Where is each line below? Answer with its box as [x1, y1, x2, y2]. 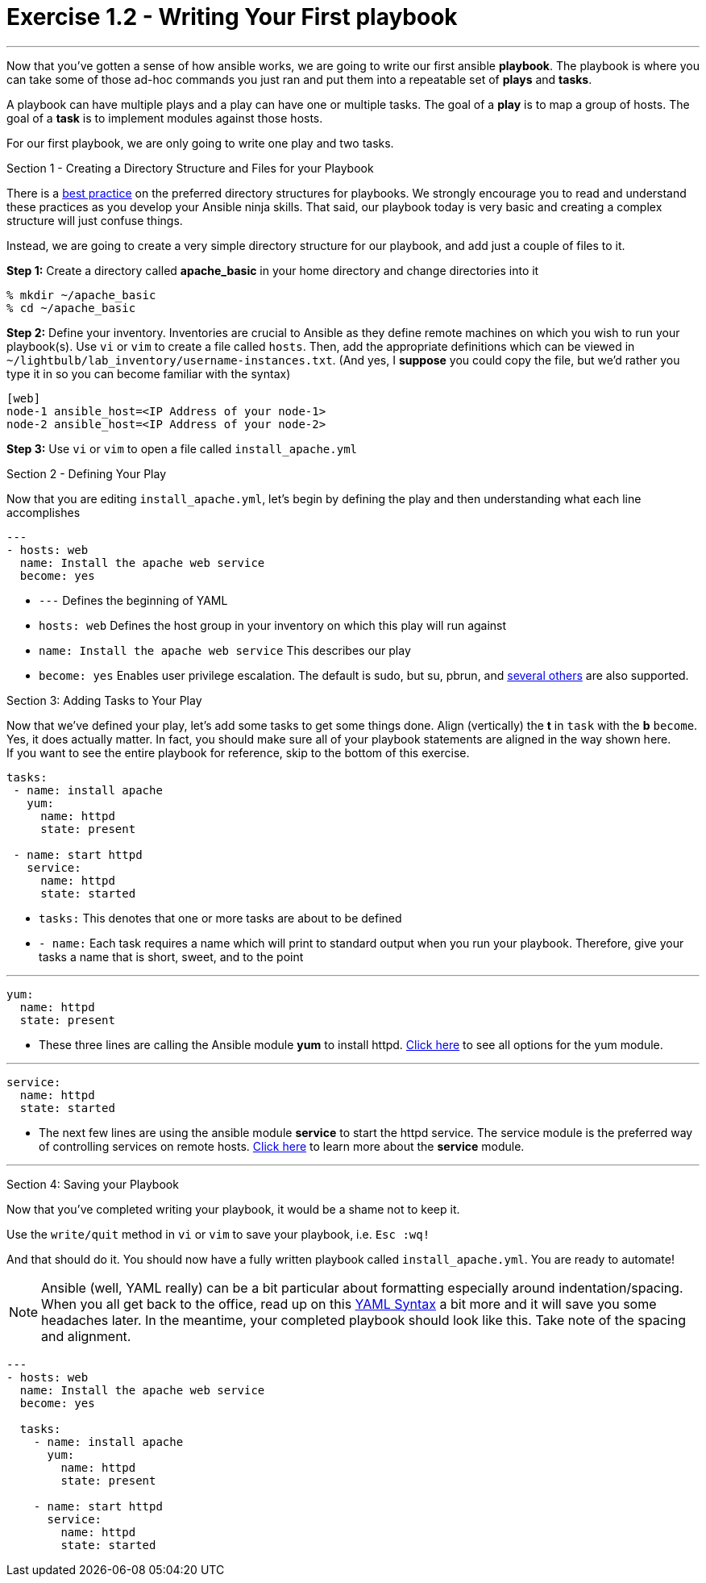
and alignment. [41, 1327, 131, 1344]
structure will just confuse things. [6, 213, 183, 227]
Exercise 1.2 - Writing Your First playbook [6, 3, 458, 31]
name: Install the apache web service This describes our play [39, 643, 411, 657]
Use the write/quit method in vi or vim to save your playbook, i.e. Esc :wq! [6, 1227, 430, 1241]
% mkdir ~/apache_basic [6, 288, 156, 302]
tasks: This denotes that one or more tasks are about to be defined [39, 910, 402, 925]
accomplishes [6, 505, 81, 519]
